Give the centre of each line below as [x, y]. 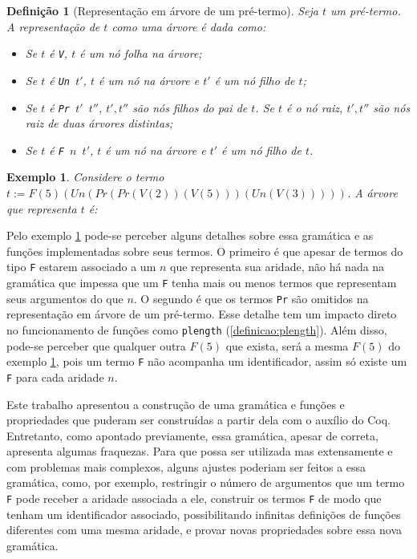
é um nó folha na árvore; [141, 53]
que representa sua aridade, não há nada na [277, 267]
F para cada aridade [55, 377]
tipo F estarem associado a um [81, 267]
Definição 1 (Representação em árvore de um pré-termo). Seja [162, 10]
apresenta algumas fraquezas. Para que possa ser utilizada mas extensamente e [200, 451]
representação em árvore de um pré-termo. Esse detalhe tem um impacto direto [202, 314]
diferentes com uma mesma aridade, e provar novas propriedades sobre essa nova [204, 530]
